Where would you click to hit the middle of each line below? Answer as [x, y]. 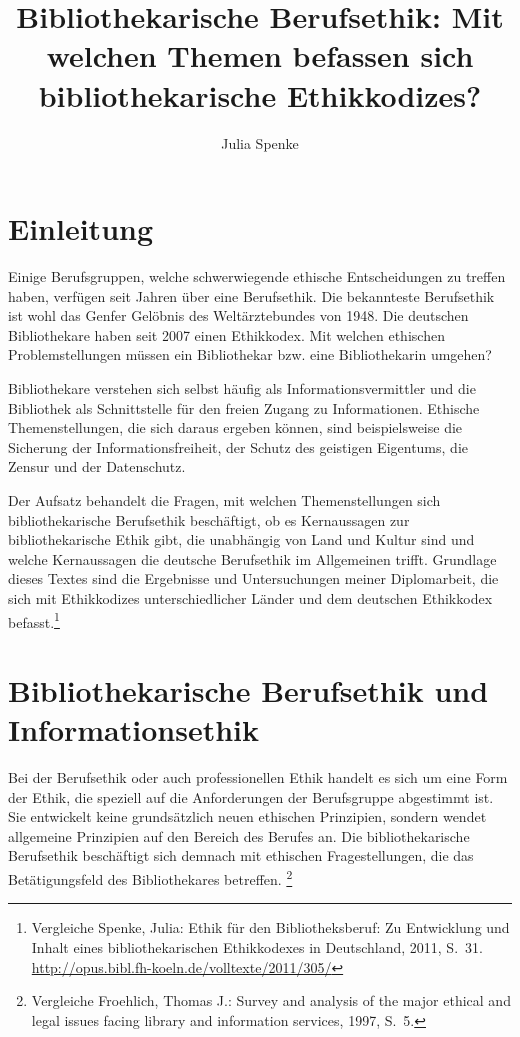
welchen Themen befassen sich [260, 55]
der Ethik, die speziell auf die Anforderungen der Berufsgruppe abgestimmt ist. [251, 796]
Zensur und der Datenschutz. [97, 466]
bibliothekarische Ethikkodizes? [260, 94]
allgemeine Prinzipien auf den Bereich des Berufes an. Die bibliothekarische [239, 835]
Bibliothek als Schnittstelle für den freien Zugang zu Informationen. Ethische [244, 407]
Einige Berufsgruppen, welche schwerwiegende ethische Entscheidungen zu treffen [257, 276]
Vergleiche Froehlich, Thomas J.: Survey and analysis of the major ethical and [271, 1000]
